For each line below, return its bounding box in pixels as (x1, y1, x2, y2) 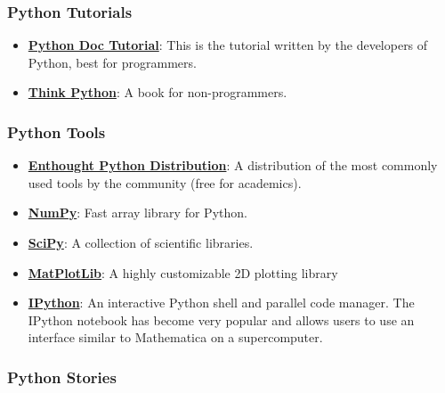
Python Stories (7, 365, 117, 388)
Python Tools (7, 120, 106, 143)
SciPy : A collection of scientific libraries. (28, 233, 254, 251)
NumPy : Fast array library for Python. (28, 203, 247, 222)
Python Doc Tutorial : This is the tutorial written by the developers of (28, 36, 428, 54)
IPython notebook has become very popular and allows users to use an (28, 310, 415, 329)
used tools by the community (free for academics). (28, 173, 302, 192)
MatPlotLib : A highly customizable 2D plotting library (28, 263, 338, 282)
